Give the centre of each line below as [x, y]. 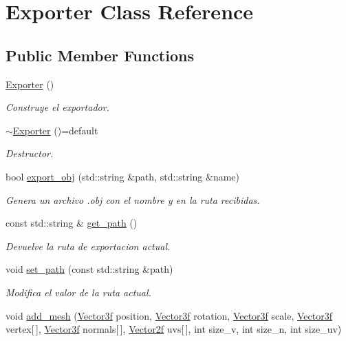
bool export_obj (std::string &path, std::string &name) [123, 176]
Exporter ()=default [55, 130]
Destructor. [30, 153]
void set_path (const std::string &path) [89, 269]
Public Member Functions [100, 55]
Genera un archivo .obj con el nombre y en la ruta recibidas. [133, 199]
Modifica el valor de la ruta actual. [78, 292]
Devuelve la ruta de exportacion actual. [88, 246]
